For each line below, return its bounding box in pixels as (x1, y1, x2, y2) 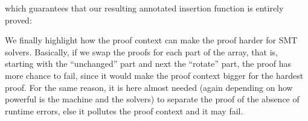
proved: (5, 13, 32, 26)
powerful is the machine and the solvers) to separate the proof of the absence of (5, 93, 300, 105)
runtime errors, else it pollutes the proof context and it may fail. (5, 104, 243, 117)
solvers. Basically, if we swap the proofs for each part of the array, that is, (5, 45, 278, 58)
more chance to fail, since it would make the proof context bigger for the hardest (5, 69, 304, 81)
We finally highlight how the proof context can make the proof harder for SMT (5, 34, 298, 46)
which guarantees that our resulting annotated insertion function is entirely (5, 2, 284, 14)
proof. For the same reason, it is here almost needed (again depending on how (5, 81, 293, 93)
